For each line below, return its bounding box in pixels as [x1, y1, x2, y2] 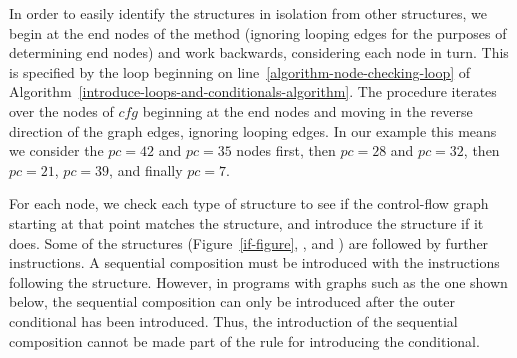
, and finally [109, 159, 183, 180]
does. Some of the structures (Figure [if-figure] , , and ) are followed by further [9, 232, 489, 253]
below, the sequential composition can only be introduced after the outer [9, 291, 455, 312]
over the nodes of [9, 100, 114, 121]
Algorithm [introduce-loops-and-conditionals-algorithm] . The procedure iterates [9, 81, 497, 102]
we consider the [9, 140, 104, 161]
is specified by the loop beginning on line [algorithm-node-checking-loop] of [9, 61, 471, 82]
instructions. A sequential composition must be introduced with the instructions [9, 252, 500, 273]
